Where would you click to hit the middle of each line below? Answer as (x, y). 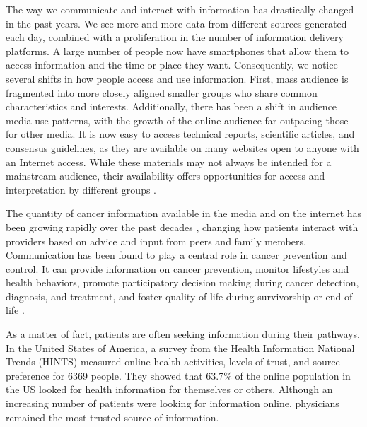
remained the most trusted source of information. (112, 417)
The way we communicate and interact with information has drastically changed (180, 9)
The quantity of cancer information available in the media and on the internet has (184, 213)
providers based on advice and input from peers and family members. (156, 241)
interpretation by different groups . (81, 189)
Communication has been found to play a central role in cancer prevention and (176, 255)
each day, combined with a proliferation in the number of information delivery (175, 37)
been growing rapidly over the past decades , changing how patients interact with (182, 227)
